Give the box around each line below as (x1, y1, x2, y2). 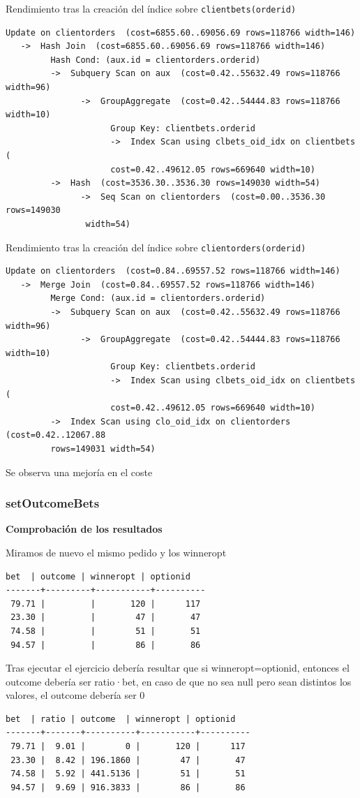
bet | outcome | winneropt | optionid (6, 571, 190, 582)
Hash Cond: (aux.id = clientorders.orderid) (50, 54, 261, 65)
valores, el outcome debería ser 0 (6, 688, 145, 702)
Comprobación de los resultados (6, 522, 163, 536)
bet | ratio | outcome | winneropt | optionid (6, 714, 236, 724)
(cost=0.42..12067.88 (6, 430, 106, 441)
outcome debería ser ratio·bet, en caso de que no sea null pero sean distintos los (6, 674, 352, 688)
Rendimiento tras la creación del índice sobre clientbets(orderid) (6, 1, 297, 15)
